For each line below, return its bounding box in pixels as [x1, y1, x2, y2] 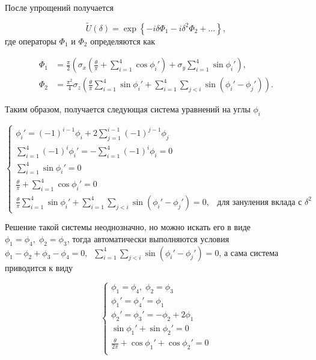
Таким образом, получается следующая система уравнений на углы [5, 103, 251, 115]
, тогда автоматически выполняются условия [67, 232, 229, 245]
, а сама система [219, 246, 279, 258]
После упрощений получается [5, 1, 114, 13]
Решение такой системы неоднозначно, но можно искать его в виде [5, 221, 251, 233]
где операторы [5, 34, 56, 47]
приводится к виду [5, 261, 73, 273]
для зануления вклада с [217, 198, 302, 207]
